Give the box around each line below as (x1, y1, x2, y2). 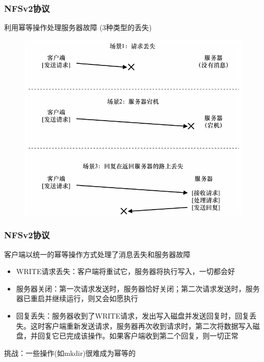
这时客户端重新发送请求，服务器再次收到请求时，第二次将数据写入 (30, 320, 253, 331)
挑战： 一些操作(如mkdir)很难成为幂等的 (4, 347, 136, 358)
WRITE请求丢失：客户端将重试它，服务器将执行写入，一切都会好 (16, 266, 235, 277)
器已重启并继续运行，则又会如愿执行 (16, 293, 138, 304)
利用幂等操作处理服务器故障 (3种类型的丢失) (4, 22, 152, 33)
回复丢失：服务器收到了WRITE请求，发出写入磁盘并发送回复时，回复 (16, 310, 250, 321)
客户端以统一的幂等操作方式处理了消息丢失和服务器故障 (4, 248, 190, 259)
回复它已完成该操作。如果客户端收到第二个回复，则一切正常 (37, 330, 238, 341)
